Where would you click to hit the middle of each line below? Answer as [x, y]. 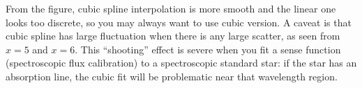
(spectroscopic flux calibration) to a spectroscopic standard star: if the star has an [181, 63]
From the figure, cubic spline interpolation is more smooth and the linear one [171, 8]
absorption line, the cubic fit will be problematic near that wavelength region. [172, 76]
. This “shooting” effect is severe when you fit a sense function [208, 49]
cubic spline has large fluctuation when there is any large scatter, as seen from [173, 36]
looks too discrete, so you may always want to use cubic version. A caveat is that [179, 22]
